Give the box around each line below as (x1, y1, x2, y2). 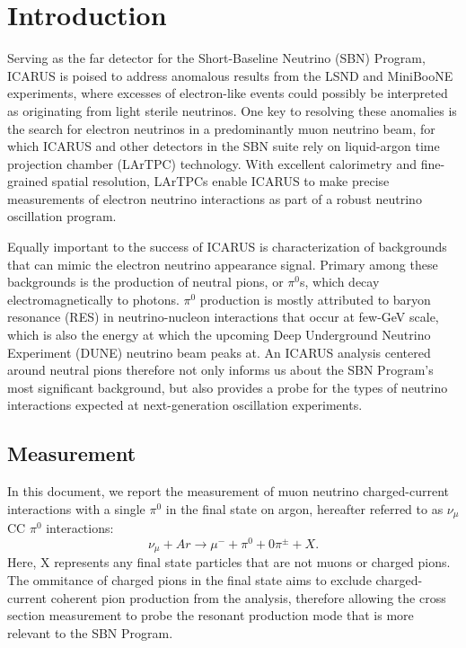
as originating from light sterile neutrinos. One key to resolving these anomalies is (7, 101, 457, 120)
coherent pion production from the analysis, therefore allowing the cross (50, 588, 446, 607)
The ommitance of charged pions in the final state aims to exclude (7, 570, 372, 589)
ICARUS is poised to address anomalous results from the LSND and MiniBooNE (7, 66, 453, 84)
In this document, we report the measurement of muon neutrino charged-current (7, 482, 449, 501)
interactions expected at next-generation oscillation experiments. (7, 395, 363, 414)
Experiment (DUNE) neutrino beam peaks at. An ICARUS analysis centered (7, 342, 431, 361)
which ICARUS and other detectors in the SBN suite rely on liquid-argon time (7, 137, 440, 155)
